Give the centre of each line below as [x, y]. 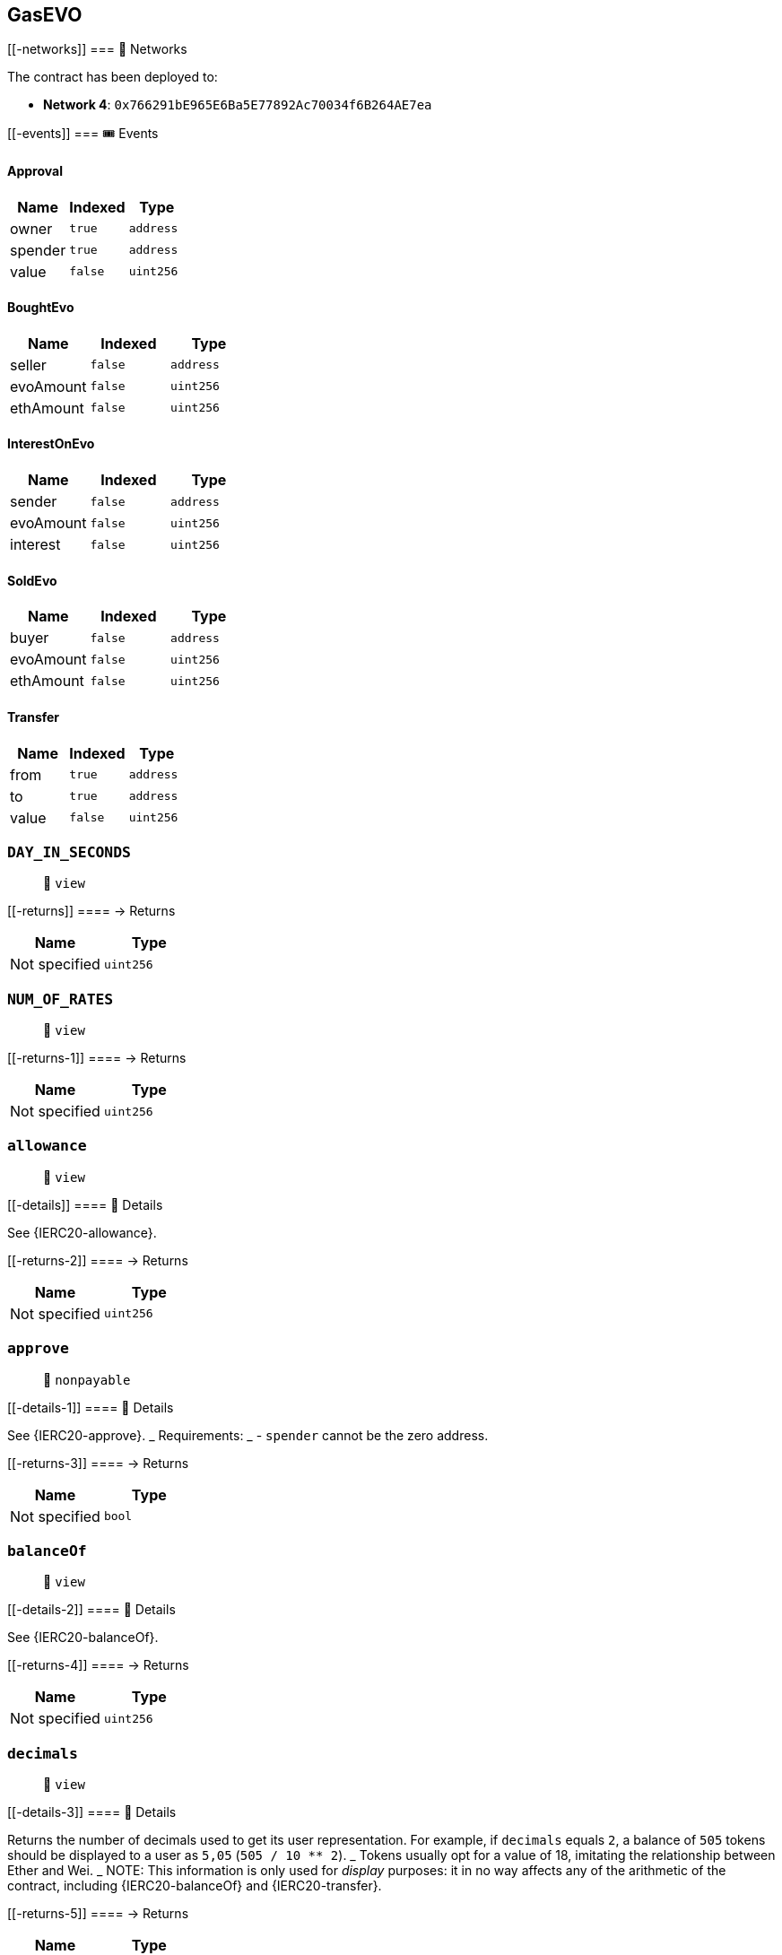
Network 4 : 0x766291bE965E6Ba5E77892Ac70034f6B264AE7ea [238, 105]
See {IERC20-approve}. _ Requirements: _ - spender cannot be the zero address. [248, 1435]
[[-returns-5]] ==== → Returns [98, 1914]
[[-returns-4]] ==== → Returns [98, 1665]
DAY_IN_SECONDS [69, 852]
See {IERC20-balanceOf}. [83, 1638]
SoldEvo [32, 580]
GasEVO [45, 15]
